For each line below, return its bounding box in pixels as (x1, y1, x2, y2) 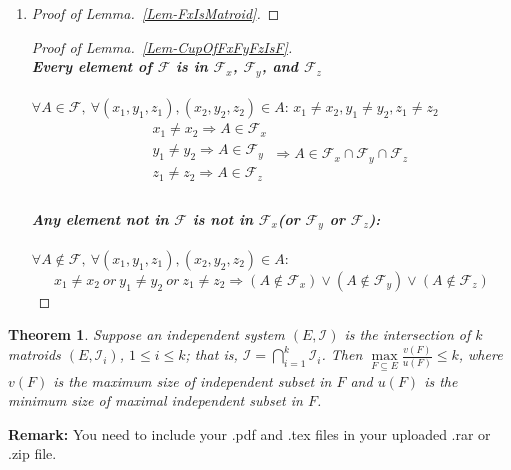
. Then (321, 344, 363, 365)
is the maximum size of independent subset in (53, 370, 332, 391)
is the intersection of (344, 324, 471, 345)
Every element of (31, 56, 152, 77)
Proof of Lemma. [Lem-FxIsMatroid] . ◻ (31, 3, 280, 23)
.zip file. (8, 443, 57, 464)
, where (458, 344, 503, 365)
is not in (192, 208, 254, 229)
